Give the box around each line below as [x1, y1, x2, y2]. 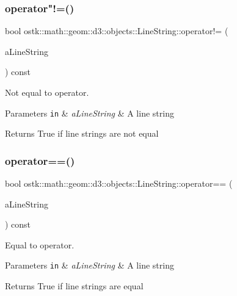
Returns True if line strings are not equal [5, 127, 159, 140]
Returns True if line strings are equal [5, 280, 144, 292]
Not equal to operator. [5, 86, 89, 98]
